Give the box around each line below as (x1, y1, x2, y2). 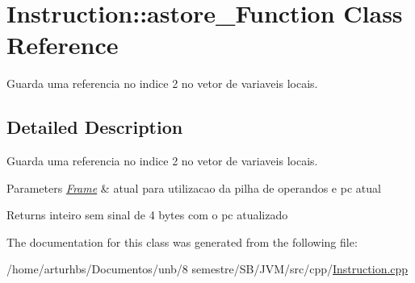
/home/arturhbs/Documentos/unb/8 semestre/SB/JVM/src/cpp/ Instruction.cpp (6, 260, 409, 277)
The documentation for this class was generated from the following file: (6, 233, 358, 250)
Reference (6, 28, 119, 61)
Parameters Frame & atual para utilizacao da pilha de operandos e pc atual (6, 179, 381, 196)
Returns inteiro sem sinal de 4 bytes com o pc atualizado (6, 206, 288, 223)
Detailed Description (6, 114, 183, 139)
